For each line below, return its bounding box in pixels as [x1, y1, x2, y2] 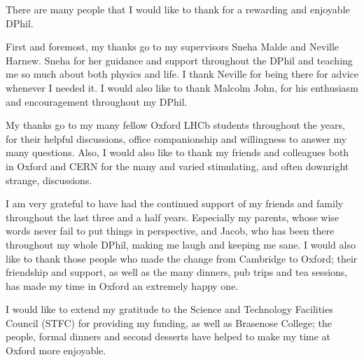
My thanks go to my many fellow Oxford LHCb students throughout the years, [6, 118, 345, 132]
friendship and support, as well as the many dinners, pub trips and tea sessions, [6, 265, 348, 279]
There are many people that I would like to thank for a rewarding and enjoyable [6, 2, 350, 16]
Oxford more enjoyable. [6, 343, 106, 358]
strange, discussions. [6, 172, 92, 187]
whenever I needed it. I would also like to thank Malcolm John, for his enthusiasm [6, 80, 358, 95]
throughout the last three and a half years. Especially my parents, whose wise [6, 209, 339, 224]
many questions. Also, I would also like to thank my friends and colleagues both [6, 145, 349, 160]
